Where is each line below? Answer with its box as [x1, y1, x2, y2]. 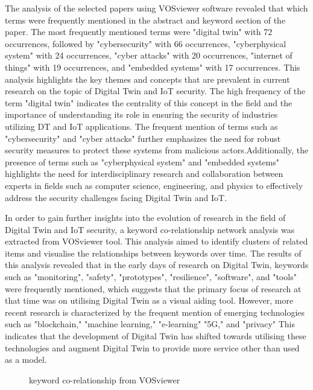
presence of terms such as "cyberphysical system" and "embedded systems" [5, 155, 279, 168]
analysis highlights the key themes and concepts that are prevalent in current [5, 72, 290, 85]
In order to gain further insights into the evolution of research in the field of [5, 211, 286, 224]
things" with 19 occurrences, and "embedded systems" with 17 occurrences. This [5, 60, 300, 73]
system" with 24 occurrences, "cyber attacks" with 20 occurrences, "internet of [5, 49, 292, 62]
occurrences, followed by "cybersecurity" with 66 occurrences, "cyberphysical [5, 37, 286, 50]
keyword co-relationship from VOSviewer [29, 373, 180, 386]
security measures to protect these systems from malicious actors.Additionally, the [5, 144, 309, 156]
